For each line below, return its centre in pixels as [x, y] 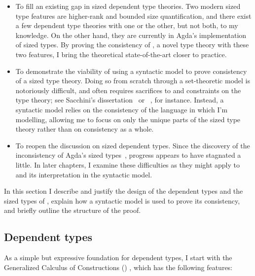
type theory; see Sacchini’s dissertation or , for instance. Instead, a [120, 100]
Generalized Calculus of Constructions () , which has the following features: [118, 267]
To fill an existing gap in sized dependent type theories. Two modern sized [128, 6]
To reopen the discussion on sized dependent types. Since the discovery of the [133, 145]
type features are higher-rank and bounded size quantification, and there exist [133, 16]
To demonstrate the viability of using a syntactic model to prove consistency [131, 71]
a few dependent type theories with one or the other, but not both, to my [127, 25]
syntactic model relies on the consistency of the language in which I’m [122, 109]
